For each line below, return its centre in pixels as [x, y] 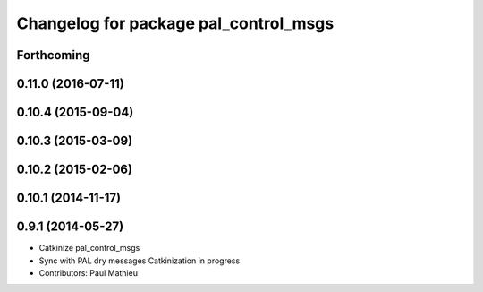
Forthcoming [53, 55]
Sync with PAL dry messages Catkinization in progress [140, 261]
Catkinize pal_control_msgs [89, 248]
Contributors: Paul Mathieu [89, 272]
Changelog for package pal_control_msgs [175, 23]
